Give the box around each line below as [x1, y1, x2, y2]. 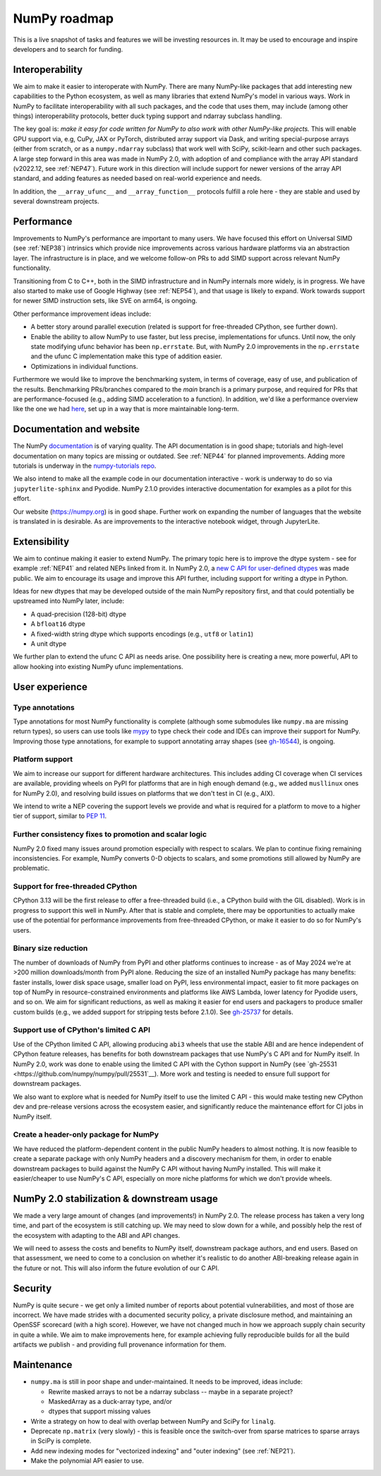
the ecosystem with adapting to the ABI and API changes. [13, 1231, 181, 1239]
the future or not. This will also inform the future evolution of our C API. [13, 1263, 219, 1272]
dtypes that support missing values [48, 1407, 151, 1416]
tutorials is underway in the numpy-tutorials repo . [13, 461, 157, 470]
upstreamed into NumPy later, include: [13, 597, 125, 606]
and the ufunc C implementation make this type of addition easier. [30, 352, 222, 360]
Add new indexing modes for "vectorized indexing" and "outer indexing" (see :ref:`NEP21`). [30, 1446, 296, 1455]
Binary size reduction [13, 943, 88, 953]
